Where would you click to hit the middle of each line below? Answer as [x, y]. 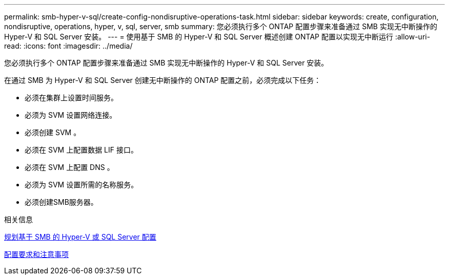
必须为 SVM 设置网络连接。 [71, 115]
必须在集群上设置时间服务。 [71, 98]
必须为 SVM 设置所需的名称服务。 [81, 185]
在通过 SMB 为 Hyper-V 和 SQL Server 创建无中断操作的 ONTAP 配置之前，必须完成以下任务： [163, 80]
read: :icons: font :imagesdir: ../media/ [68, 46]
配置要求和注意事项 [36, 254]
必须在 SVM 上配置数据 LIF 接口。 [81, 150]
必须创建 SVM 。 [53, 132]
